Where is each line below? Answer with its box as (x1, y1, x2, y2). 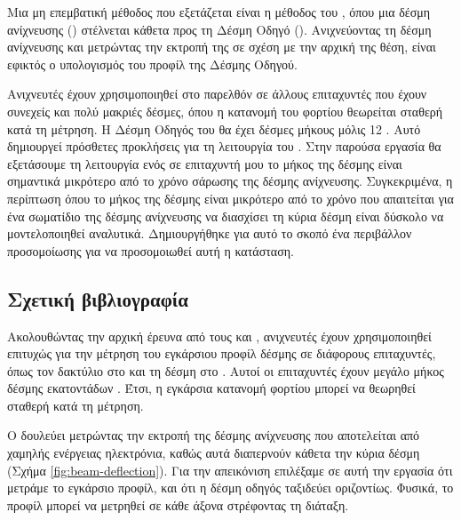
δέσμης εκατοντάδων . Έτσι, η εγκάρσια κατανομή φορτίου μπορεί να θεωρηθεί (7, 379, 416, 397)
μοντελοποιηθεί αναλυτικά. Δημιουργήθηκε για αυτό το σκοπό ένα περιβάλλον (7, 224, 412, 243)
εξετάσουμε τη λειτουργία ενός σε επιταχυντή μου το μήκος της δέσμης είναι (7, 154, 402, 172)
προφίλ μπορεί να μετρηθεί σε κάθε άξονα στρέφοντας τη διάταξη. (7, 495, 349, 514)
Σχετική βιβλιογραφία (7, 284, 189, 312)
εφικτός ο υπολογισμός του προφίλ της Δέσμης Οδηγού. (7, 54, 298, 73)
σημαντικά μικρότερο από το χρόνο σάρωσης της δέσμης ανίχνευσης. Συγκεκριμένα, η (7, 172, 453, 190)
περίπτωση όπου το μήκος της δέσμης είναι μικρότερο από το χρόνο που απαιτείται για (7, 188, 454, 207)
